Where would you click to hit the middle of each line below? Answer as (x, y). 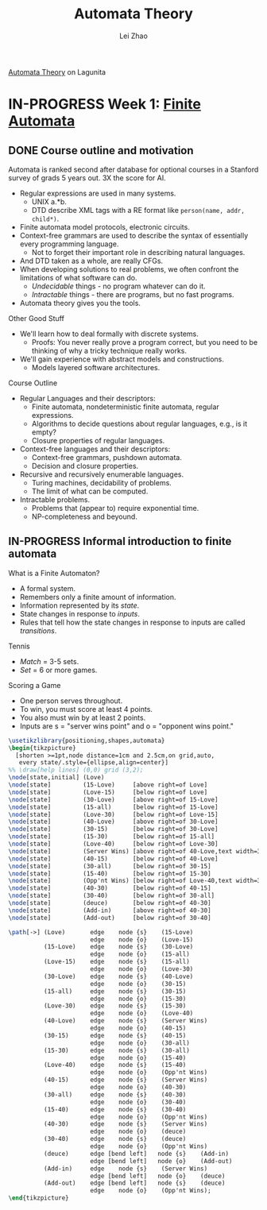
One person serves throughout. (71, 701)
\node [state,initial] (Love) (56, 778)
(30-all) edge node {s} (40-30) (115, 1094)
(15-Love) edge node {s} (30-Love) (118, 947)
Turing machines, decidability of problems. (102, 482)
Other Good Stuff (37, 318)
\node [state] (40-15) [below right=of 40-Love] (113, 859)
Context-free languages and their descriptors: (95, 449)
